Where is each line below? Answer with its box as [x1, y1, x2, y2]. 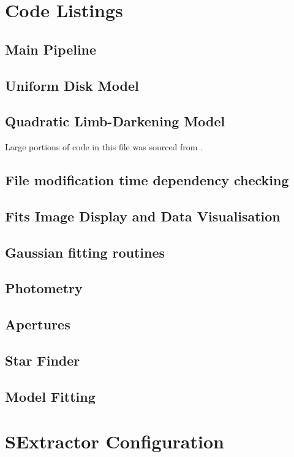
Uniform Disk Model [5, 75, 139, 94]
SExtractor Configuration [5, 429, 224, 454]
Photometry [5, 278, 83, 298]
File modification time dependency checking [5, 171, 289, 190]
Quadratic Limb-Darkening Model [5, 112, 225, 131]
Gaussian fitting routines [5, 242, 165, 261]
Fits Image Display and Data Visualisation [5, 206, 281, 225]
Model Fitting [5, 386, 96, 405]
